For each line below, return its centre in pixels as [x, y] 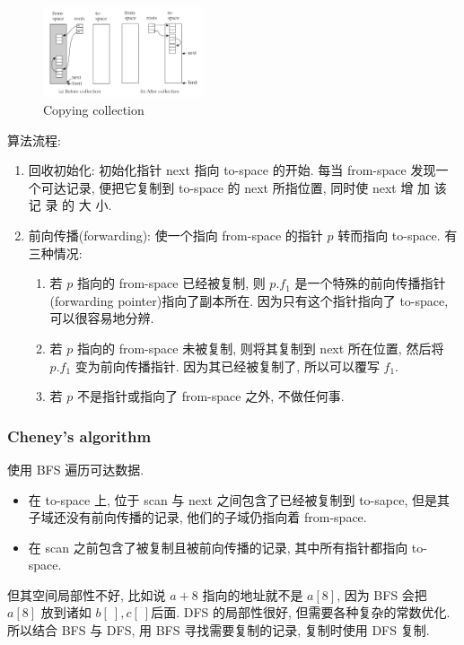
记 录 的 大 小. [70, 205]
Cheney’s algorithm [79, 436]
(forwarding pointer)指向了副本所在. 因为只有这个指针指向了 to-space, [249, 300]
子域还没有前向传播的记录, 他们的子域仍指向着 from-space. [197, 517]
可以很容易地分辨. [102, 318]
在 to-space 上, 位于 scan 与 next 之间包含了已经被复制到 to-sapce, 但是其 [239, 499]
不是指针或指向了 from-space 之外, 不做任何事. [210, 396]
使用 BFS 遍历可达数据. [76, 469]
